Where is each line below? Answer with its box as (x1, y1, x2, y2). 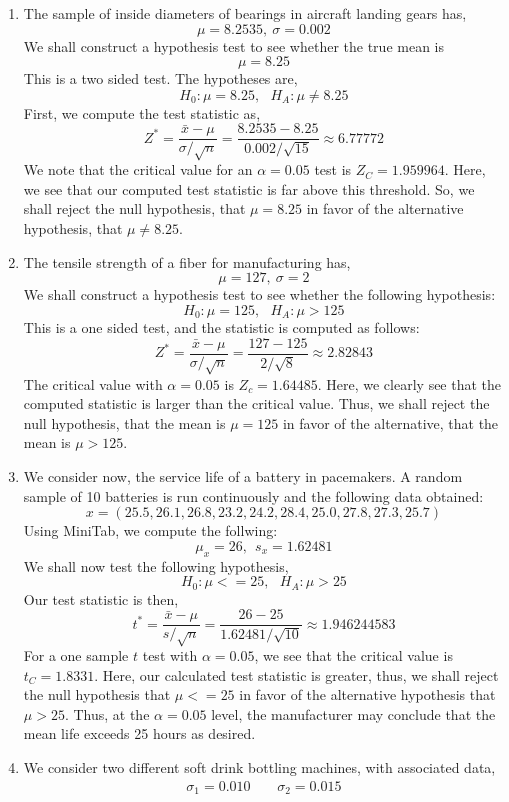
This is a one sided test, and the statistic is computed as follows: (23, 317, 420, 338)
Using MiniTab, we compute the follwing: (23, 520, 278, 541)
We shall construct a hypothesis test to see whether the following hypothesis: (23, 284, 496, 305)
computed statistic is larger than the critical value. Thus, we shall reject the (23, 393, 490, 414)
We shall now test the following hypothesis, (23, 555, 289, 576)
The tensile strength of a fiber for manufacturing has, (23, 251, 351, 272)
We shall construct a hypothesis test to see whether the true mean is (23, 35, 445, 56)
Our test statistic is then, (23, 588, 179, 609)
